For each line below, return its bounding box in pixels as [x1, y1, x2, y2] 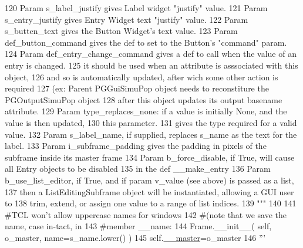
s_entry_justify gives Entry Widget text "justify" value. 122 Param [5, 13, 248, 25]
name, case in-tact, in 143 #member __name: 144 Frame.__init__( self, [5, 220, 272, 232]
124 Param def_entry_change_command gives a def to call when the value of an [5, 47, 297, 60]
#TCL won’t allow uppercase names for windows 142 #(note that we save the [5, 208, 287, 220]
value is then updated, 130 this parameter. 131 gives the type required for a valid [5, 116, 297, 128]
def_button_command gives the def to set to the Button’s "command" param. [5, 36, 287, 48]
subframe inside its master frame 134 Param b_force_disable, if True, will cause [5, 151, 295, 163]
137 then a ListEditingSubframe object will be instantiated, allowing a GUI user [5, 185, 294, 198]
